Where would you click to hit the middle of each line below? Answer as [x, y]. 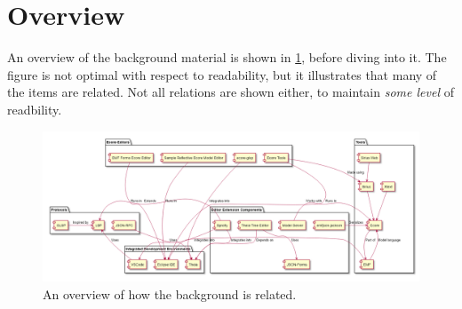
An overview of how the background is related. [170, 293]
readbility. [35, 109]
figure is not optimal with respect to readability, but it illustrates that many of [222, 74]
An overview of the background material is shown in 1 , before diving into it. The [227, 57]
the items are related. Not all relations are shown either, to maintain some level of [231, 92]
